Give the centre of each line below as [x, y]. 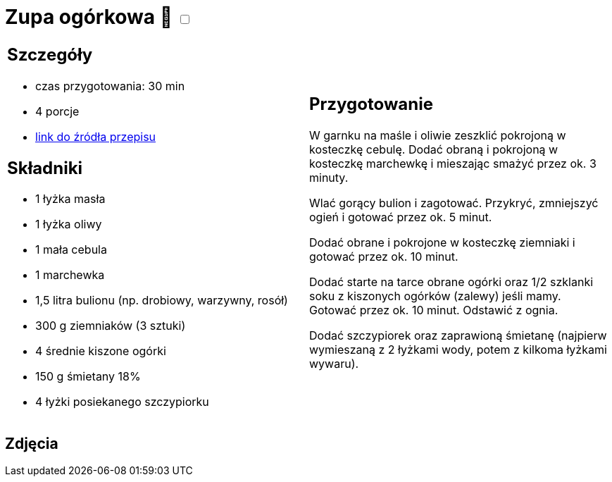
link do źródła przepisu [96, 136]
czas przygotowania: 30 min [110, 86]
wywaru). [334, 364]
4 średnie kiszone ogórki [101, 351]
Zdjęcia [32, 443]
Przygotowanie [371, 104]
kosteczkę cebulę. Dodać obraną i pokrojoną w [434, 150]
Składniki [45, 168]
